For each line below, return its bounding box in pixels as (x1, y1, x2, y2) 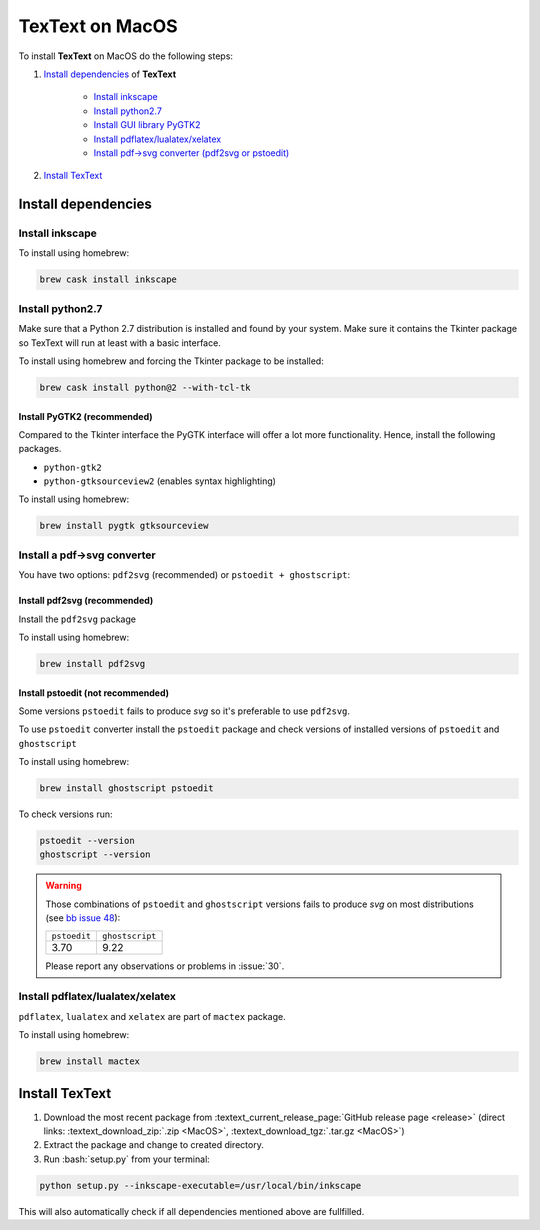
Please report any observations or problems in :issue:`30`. (45, 960, 285, 972)
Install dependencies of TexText (43, 68, 177, 80)
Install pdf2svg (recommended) (18, 595, 154, 607)
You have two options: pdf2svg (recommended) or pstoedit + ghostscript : (18, 569, 351, 581)
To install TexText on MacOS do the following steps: (18, 50, 234, 62)
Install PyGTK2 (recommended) (18, 410, 154, 422)
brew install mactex (39, 1056, 140, 1067)
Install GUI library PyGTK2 (93, 119, 201, 131)
